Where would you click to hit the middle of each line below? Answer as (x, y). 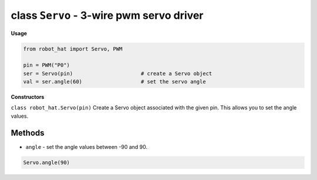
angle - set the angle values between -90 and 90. (87, 146)
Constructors (28, 97)
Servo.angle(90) (47, 162)
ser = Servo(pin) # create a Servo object (118, 73)
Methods (28, 133)
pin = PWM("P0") (47, 65)
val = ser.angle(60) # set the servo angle (114, 82)
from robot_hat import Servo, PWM (73, 49)
